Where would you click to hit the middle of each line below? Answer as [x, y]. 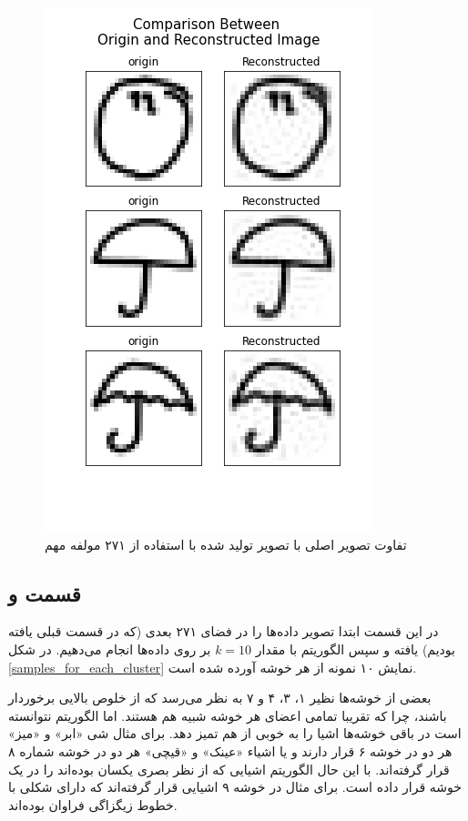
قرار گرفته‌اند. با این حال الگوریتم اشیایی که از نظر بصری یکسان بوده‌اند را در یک [229, 769]
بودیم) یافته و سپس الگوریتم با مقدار [355, 649]
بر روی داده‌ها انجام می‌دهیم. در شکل [110, 649]
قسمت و [45, 593]
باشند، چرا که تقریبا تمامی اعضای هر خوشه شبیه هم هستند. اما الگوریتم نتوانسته [228, 715]
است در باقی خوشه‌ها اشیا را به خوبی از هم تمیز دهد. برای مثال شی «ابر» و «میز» [235, 733]
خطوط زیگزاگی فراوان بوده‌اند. [93, 804]
